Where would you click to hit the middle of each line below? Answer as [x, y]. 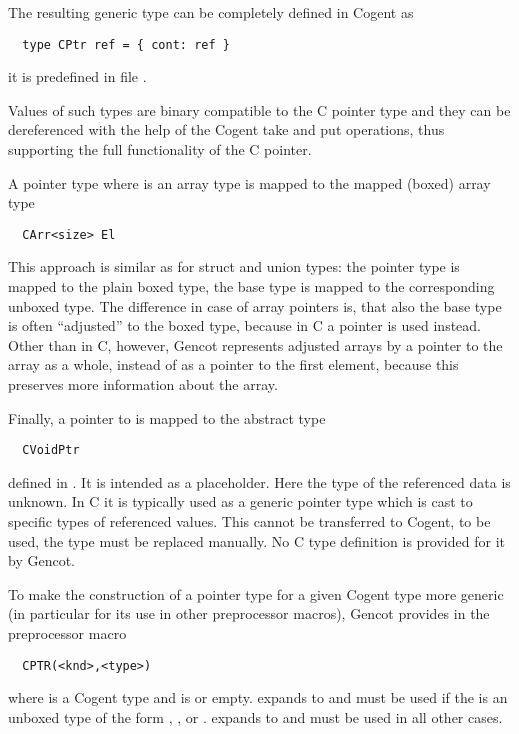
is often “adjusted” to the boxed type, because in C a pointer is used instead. [244, 325]
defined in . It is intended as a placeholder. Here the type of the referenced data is [259, 481]
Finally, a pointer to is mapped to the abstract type [167, 417]
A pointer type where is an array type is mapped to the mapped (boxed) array [249, 182]
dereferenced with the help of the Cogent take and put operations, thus [226, 129]
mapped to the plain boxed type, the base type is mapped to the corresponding [251, 286]
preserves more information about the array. [143, 384]
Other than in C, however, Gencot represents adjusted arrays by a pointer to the [255, 344]
